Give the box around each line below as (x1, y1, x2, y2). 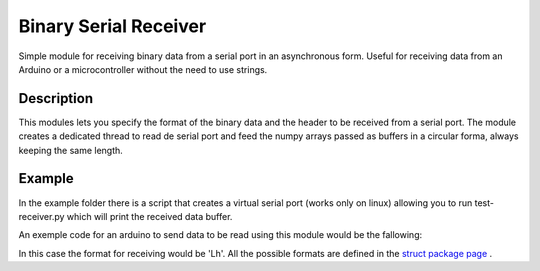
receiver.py (18, 210, 65, 222)
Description (18, 90, 94, 107)
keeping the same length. (18, 144, 124, 156)
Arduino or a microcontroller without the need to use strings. (18, 63, 268, 75)
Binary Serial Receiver (18, 15, 207, 37)
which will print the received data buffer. (66, 210, 233, 222)
